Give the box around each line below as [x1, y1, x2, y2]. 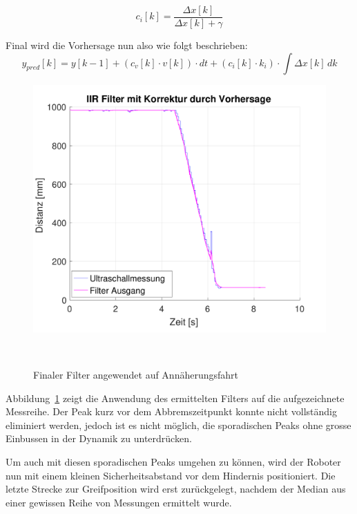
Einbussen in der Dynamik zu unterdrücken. [6, 431, 192, 446]
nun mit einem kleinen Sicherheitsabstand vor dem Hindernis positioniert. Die [6, 468, 336, 482]
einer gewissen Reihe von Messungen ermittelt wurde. [6, 495, 232, 509]
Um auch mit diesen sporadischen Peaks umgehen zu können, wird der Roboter [6, 454, 341, 468]
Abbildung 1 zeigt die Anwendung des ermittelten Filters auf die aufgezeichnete [6, 390, 345, 405]
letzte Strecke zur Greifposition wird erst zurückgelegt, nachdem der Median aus [6, 482, 346, 496]
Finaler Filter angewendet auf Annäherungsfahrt [33, 368, 239, 381]
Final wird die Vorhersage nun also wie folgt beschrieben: [6, 38, 248, 53]
